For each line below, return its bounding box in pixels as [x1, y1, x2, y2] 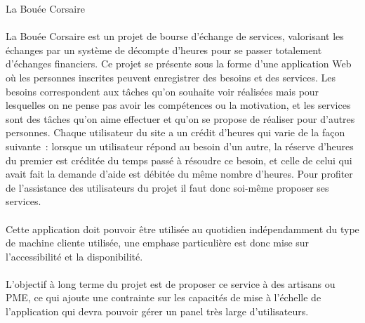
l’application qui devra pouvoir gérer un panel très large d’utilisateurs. [6, 304, 309, 319]
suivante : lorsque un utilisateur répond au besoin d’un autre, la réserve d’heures [6, 138, 354, 153]
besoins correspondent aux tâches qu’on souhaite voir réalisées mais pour [6, 84, 319, 98]
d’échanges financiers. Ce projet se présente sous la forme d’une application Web [6, 56, 352, 71]
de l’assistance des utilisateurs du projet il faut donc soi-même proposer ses [6, 180, 329, 195]
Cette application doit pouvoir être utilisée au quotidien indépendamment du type [6, 221, 359, 236]
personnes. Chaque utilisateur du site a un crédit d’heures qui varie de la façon [6, 125, 345, 140]
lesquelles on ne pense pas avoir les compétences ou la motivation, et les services [6, 98, 351, 112]
